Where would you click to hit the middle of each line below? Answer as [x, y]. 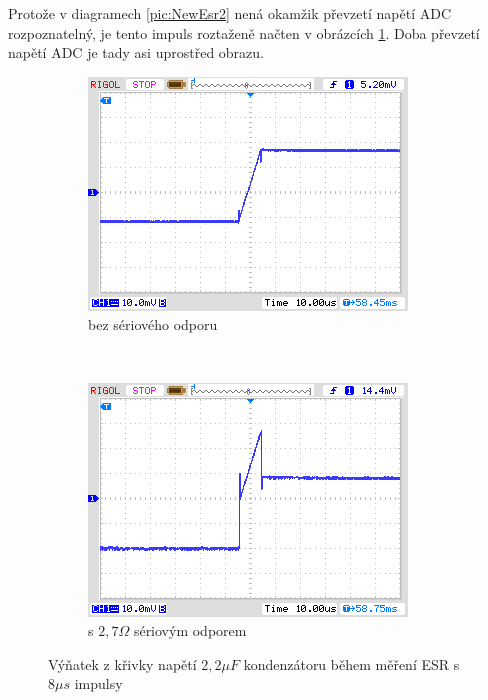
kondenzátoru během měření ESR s [351, 663]
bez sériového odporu [153, 324]
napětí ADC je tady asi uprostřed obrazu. [136, 52]
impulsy [98, 683]
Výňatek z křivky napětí [122, 663]
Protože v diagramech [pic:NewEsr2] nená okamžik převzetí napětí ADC [229, 13]
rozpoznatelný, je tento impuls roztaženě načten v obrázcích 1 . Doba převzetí [244, 32]
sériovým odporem [190, 630]
